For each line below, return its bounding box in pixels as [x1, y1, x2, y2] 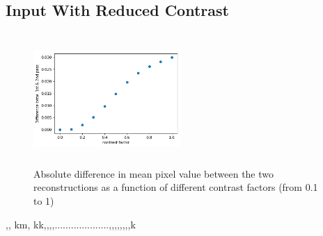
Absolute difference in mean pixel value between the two [33, 166, 274, 180]
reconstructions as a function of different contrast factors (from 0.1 [33, 180, 318, 194]
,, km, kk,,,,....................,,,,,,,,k [6, 217, 136, 231]
